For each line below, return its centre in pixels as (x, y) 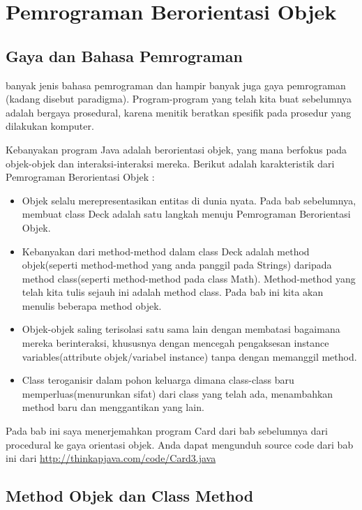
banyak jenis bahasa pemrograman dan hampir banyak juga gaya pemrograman (176, 85)
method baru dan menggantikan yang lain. (113, 407)
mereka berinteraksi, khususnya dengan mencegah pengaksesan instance (175, 343)
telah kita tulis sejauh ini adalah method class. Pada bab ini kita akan (173, 292)
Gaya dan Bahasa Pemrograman (125, 55)
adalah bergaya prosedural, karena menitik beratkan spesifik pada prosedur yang (179, 112)
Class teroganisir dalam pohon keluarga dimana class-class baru (158, 380)
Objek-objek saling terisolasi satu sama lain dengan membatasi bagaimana (181, 329)
